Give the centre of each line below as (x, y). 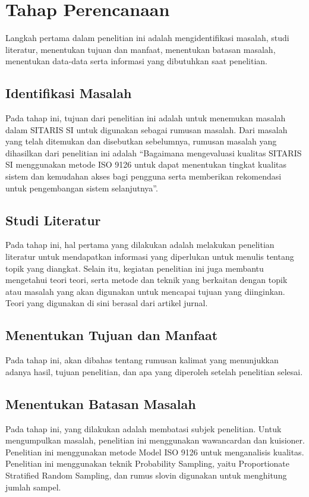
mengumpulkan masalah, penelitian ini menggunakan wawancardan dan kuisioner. (155, 440)
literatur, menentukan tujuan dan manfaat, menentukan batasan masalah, (141, 49)
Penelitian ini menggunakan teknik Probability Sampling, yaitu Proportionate (147, 463)
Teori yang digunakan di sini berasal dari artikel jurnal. (107, 303)
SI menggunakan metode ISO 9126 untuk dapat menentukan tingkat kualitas (146, 164)
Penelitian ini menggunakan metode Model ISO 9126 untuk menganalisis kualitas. (155, 452)
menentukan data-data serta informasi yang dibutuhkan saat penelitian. (136, 61)
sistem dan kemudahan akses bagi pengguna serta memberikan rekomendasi (144, 176)
